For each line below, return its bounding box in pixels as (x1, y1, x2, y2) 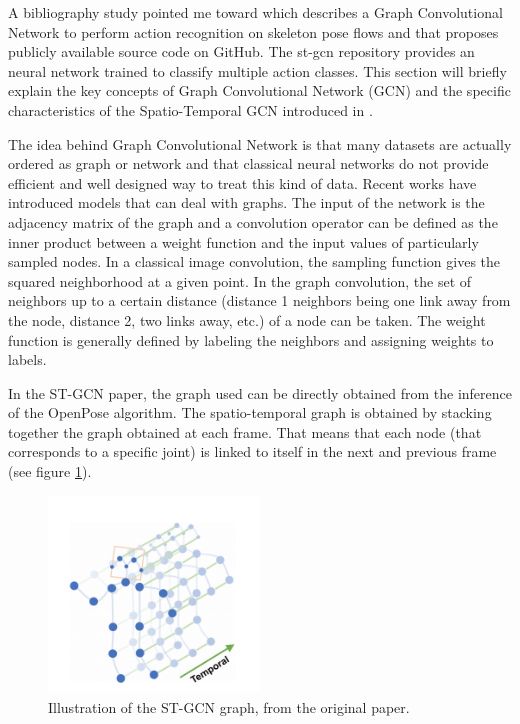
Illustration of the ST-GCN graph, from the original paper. (48, 696, 410, 717)
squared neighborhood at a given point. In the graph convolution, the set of (8, 270, 472, 291)
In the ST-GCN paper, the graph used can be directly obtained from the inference (8, 382, 512, 403)
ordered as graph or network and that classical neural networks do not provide (8, 153, 489, 174)
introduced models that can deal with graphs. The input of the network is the (8, 192, 485, 213)
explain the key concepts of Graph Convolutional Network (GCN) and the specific (8, 80, 511, 101)
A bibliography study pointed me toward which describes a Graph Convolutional (8, 2, 503, 22)
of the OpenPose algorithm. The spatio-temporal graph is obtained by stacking (8, 402, 492, 423)
